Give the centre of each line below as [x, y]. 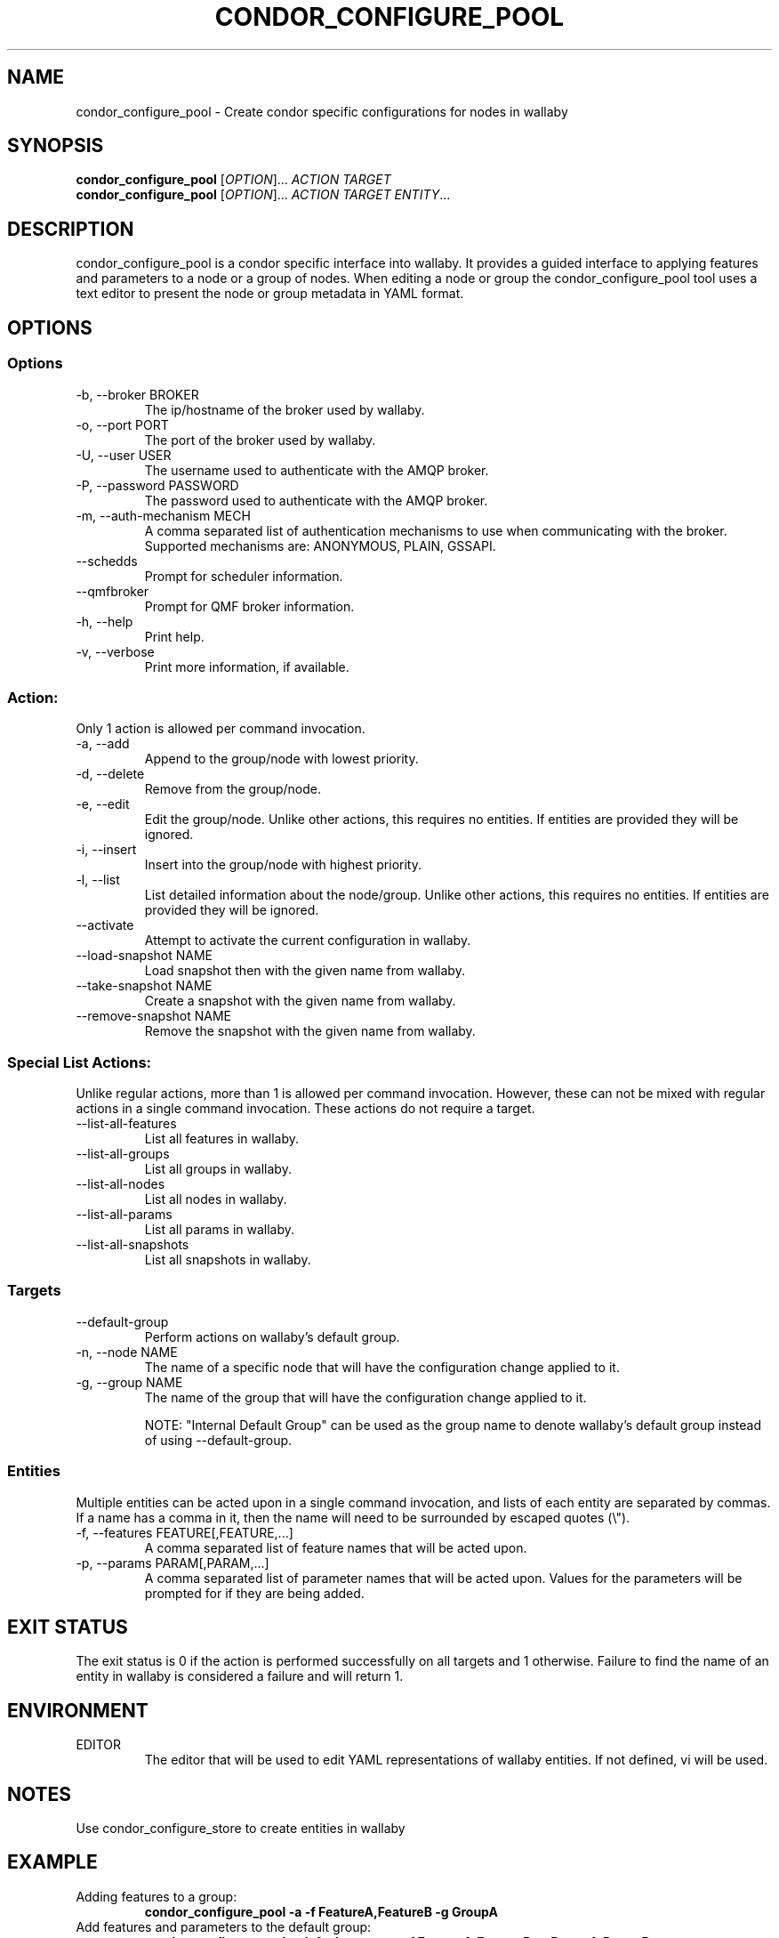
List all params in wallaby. [220, 1229]
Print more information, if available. [247, 666]
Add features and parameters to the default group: [224, 1926]
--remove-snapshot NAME [153, 1016]
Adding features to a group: [157, 1896]
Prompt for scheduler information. [244, 576]
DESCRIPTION [71, 229]
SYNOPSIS [56, 146]
